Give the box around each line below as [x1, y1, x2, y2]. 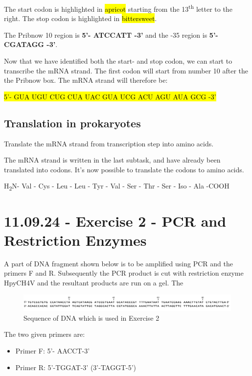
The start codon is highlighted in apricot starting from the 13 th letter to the [4, 2, 232, 14]
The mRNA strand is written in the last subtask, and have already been [4, 155, 221, 165]
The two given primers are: [4, 329, 85, 339]
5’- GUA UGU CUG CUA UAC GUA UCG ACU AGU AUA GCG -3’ [4, 91, 216, 101]
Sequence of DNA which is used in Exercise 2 [23, 312, 160, 323]
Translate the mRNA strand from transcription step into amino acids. [4, 138, 214, 148]
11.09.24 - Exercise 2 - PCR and [4, 211, 227, 231]
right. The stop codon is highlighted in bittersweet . [4, 13, 157, 23]
